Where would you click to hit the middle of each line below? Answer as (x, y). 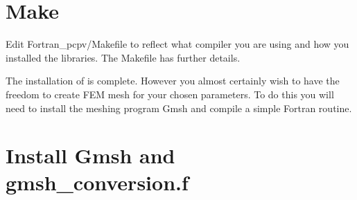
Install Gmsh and (90, 155)
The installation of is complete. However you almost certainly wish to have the (173, 81)
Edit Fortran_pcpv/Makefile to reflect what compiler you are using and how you (177, 44)
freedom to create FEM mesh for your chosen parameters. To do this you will (170, 94)
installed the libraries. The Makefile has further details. (123, 57)
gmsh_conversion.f (97, 182)
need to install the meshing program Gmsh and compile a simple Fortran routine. (179, 108)
